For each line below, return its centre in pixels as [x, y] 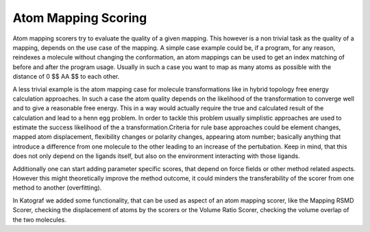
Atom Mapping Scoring [80, 18]
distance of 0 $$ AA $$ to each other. [66, 77]
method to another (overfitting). [57, 188]
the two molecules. [39, 220]
